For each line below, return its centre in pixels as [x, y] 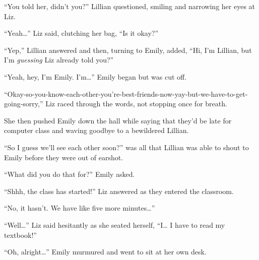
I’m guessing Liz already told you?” [59, 60]
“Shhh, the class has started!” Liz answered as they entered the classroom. [119, 191]
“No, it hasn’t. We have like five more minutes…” [80, 208]
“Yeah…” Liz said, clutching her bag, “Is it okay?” [81, 33]
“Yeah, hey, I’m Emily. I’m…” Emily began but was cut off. [95, 76]
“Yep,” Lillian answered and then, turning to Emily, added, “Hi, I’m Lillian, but [128, 50]
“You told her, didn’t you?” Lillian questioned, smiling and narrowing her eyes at [130, 6]
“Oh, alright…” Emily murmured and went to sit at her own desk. [105, 252]
